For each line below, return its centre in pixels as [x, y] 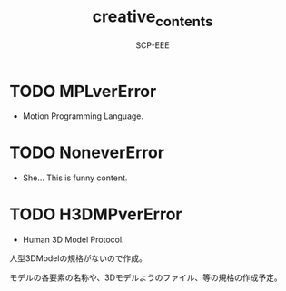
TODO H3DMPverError [96, 214]
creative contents [153, 18]
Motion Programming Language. [83, 116]
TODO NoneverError [87, 153]
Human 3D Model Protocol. [73, 240]
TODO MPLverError [83, 91]
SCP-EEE [153, 45]
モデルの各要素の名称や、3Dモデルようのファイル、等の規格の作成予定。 [146, 277]
